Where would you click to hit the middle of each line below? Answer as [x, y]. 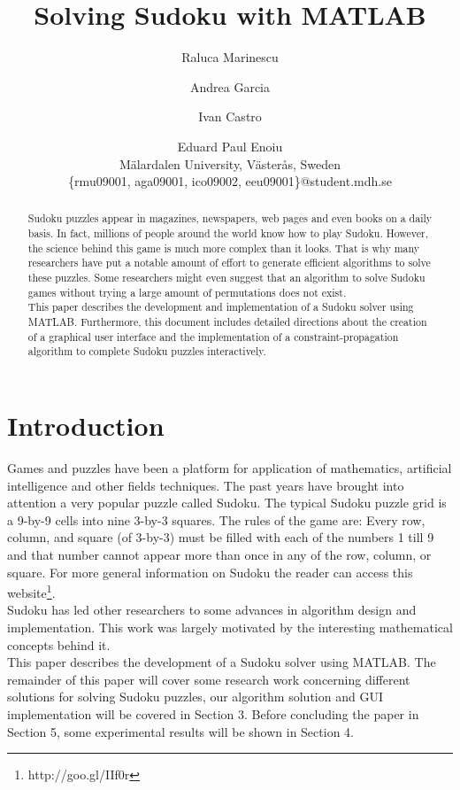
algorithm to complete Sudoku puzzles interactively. [147, 351]
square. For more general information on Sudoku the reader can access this [210, 572]
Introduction [86, 426]
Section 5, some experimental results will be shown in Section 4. [180, 731]
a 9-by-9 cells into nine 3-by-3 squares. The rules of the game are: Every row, [216, 519]
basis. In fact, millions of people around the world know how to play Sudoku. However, [228, 233]
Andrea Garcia [230, 86]
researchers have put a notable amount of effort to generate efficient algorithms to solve [229, 263]
